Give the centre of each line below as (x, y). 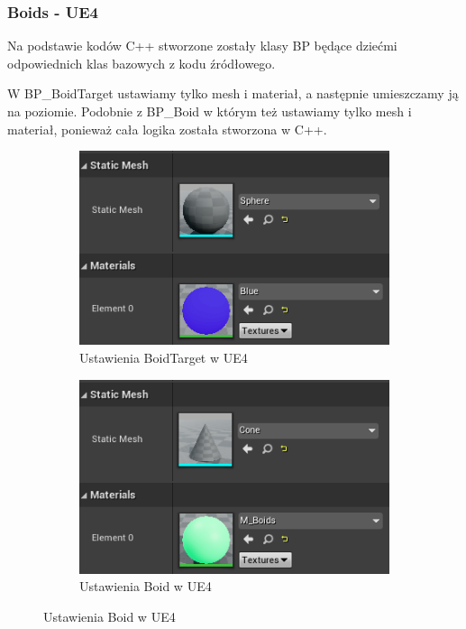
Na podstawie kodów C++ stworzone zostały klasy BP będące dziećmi (202, 46)
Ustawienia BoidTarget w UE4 (164, 357)
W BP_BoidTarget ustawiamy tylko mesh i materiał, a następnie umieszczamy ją (233, 93)
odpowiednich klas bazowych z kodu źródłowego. (142, 63)
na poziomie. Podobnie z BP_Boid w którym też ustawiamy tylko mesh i (210, 111)
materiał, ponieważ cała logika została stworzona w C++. (167, 129)
